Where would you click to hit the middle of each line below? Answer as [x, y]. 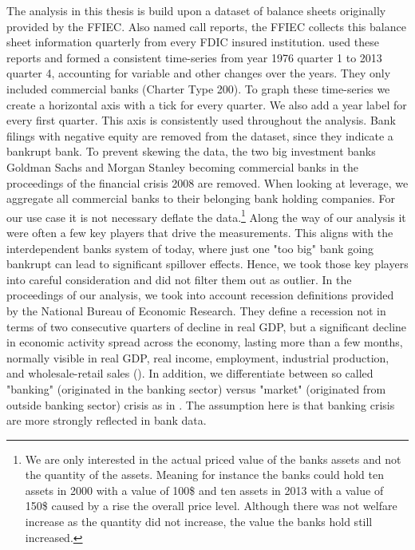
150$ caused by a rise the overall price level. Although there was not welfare [211, 506]
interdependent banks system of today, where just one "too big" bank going [190, 248]
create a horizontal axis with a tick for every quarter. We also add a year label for [207, 104]
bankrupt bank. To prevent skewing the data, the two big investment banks [191, 151]
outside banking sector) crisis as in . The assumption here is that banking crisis [201, 404]
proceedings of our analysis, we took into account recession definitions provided [200, 295]
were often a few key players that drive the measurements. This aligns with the [200, 232]
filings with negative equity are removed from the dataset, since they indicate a [200, 135]
